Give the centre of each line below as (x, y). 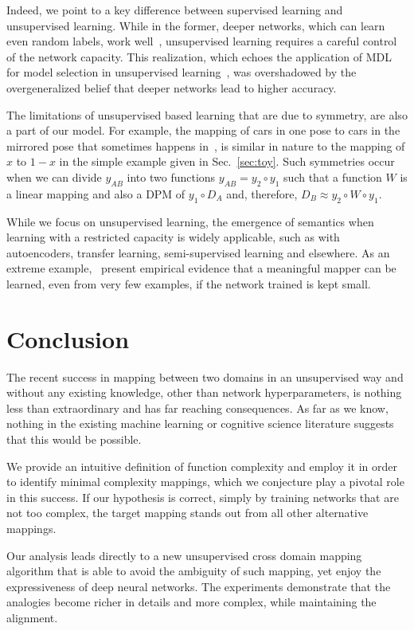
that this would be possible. (74, 439)
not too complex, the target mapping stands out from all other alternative (187, 513)
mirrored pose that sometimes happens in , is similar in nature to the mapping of (206, 145)
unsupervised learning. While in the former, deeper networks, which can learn (196, 25)
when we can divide (54, 176)
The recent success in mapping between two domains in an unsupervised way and (205, 376)
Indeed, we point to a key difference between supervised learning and (175, 10)
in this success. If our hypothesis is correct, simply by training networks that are (203, 497)
